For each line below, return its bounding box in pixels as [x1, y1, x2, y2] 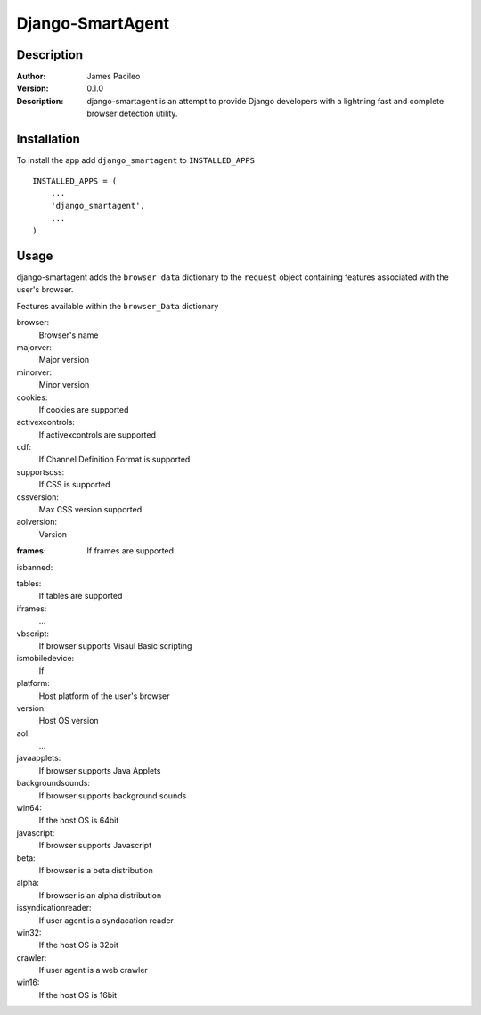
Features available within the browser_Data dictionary [16, 300, 219, 311]
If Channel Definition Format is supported [38, 454, 191, 465]
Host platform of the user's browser [38, 691, 170, 701]
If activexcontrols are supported [38, 429, 156, 440]
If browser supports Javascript [38, 840, 151, 851]
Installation [16, 132, 80, 147]
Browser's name [38, 330, 99, 340]
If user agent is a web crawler [38, 965, 149, 976]
